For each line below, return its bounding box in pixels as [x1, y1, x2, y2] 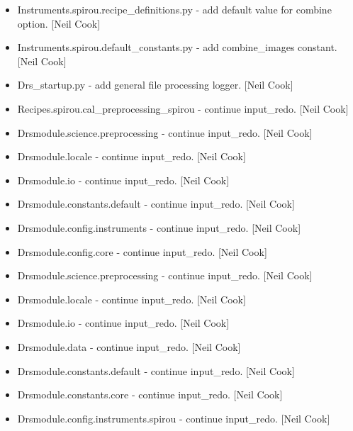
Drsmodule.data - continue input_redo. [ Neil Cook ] [17, 339, 241, 354]
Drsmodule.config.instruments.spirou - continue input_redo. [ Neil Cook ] [17, 410, 330, 425]
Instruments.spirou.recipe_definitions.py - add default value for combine [17, 2, 332, 16]
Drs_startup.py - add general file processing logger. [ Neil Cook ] [17, 77, 293, 92]
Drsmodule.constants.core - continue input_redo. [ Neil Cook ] [17, 387, 283, 402]
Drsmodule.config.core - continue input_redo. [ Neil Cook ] [17, 244, 267, 259]
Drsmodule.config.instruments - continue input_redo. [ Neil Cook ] [17, 220, 301, 235]
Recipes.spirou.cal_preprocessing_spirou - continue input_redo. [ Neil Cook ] [17, 101, 349, 116]
